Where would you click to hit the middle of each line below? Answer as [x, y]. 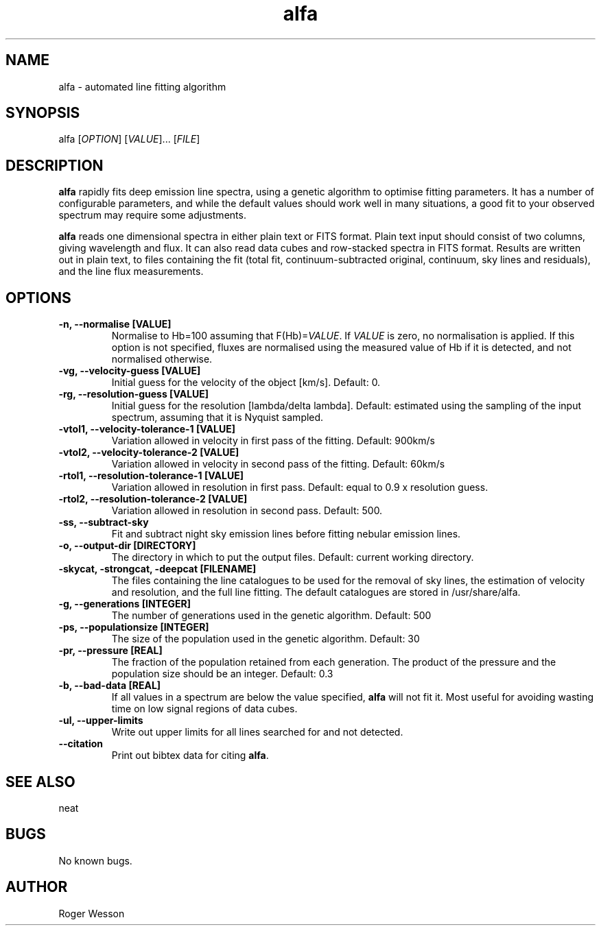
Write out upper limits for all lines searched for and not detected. [257, 732]
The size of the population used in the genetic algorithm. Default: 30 [266, 639]
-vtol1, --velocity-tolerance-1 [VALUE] [147, 429]
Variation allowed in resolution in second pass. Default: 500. [247, 511]
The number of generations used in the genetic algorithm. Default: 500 [271, 616]
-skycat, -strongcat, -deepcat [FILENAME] [157, 569]
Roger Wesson [92, 913]
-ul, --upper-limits [101, 721]
